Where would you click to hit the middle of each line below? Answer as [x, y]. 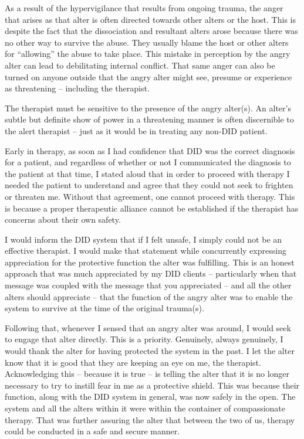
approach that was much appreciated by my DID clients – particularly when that [151, 273]
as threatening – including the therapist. [77, 88]
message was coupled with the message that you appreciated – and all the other [148, 285]
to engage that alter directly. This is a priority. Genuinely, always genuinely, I [144, 339]
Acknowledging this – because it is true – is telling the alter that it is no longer [147, 374]
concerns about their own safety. [63, 219]
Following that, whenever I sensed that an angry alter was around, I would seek [148, 327]
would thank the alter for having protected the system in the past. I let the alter [150, 351]
